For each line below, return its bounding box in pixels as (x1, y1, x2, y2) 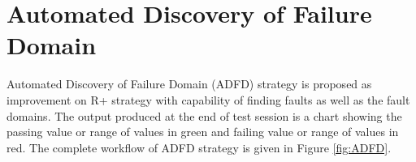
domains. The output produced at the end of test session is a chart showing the (6, 107, 402, 124)
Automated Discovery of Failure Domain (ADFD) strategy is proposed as (6, 75, 372, 92)
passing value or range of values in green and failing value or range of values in (6, 123, 399, 140)
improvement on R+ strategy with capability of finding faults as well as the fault (6, 91, 410, 108)
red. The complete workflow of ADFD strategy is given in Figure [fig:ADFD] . (6, 139, 392, 156)
